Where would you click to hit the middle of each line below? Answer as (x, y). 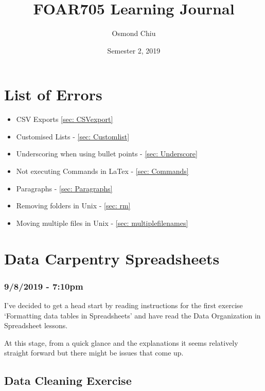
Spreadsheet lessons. (36, 325)
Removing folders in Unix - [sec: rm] (73, 206)
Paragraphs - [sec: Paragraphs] (64, 188)
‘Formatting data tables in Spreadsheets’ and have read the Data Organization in (132, 315)
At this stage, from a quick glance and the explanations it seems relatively (121, 342)
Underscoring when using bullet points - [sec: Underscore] (107, 154)
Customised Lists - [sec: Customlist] (73, 136)
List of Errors (53, 94)
